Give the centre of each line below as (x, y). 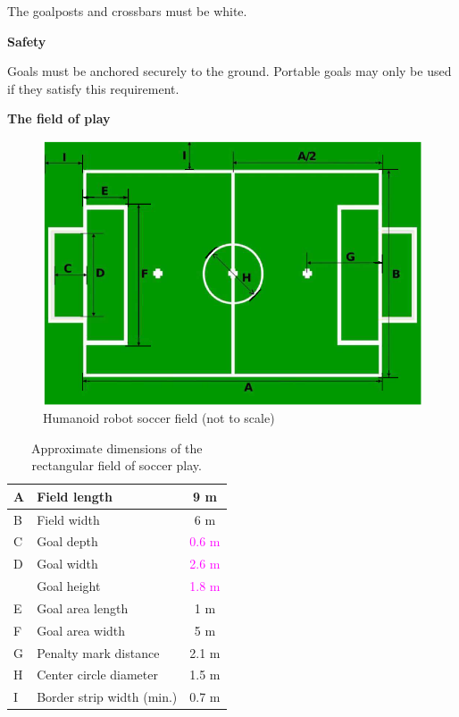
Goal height (69, 586)
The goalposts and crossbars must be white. (127, 11)
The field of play (59, 118)
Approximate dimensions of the (117, 447)
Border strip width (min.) (107, 697)
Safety (27, 41)
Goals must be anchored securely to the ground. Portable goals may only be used (229, 71)
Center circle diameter (97, 675)
